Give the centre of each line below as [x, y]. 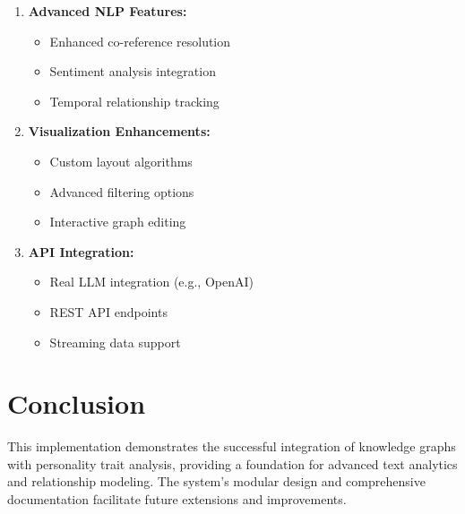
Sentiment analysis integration [133, 71]
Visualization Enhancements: [119, 131]
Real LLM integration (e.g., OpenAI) [151, 282]
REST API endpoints [108, 311]
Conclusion [77, 403]
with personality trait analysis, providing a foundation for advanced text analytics [232, 463]
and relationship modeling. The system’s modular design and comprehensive [216, 481]
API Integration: [81, 251]
